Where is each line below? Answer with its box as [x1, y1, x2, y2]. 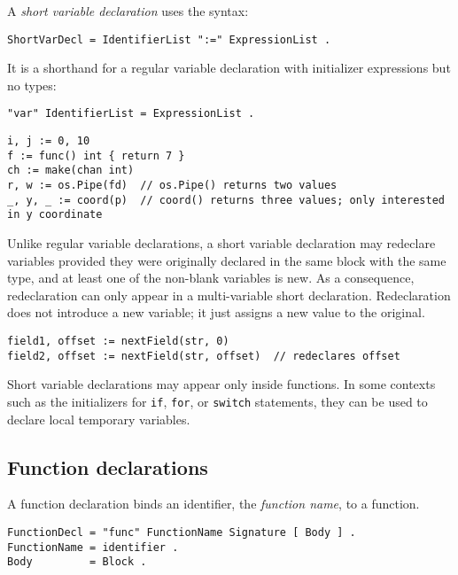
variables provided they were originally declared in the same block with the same [7, 251, 446, 269]
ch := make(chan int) [7, 164, 135, 177]
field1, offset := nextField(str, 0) [7, 335, 229, 347]
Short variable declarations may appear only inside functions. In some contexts [7, 375, 436, 393]
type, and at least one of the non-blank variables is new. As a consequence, [7, 268, 415, 287]
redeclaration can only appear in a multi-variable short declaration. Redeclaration [7, 285, 451, 304]
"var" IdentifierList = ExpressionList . [7, 107, 255, 120]
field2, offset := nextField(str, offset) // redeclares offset [7, 349, 400, 362]
